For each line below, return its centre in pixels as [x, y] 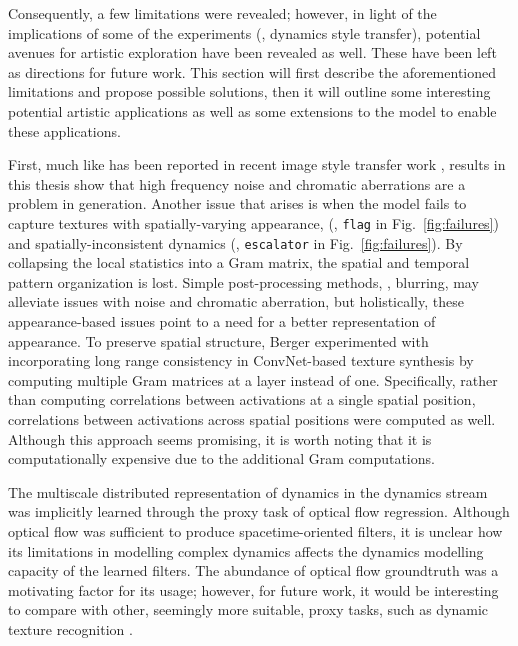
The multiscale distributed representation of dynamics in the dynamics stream [248, 491]
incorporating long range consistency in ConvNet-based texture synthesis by [241, 360]
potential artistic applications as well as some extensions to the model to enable [252, 110]
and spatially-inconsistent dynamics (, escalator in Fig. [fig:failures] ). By [235, 242]
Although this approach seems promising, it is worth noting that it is [220, 438]
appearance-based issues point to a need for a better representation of [222, 321]
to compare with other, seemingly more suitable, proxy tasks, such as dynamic [248, 609]
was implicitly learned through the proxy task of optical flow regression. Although [259, 511]
